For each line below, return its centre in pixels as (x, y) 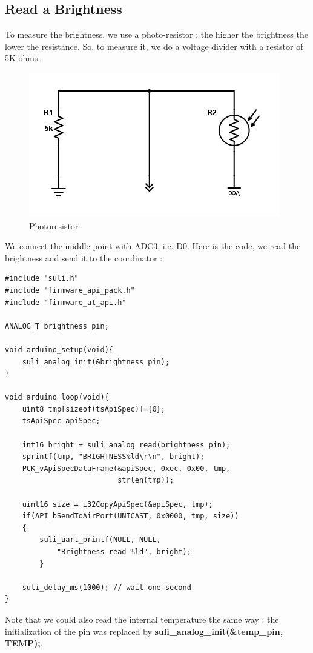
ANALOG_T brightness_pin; (57, 326)
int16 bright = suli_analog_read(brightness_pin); (126, 445)
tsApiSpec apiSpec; (61, 421)
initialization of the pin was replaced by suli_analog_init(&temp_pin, (144, 631)
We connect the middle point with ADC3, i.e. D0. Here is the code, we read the (153, 246)
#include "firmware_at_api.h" (66, 302)
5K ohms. (23, 58)
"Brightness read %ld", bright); (124, 552)
